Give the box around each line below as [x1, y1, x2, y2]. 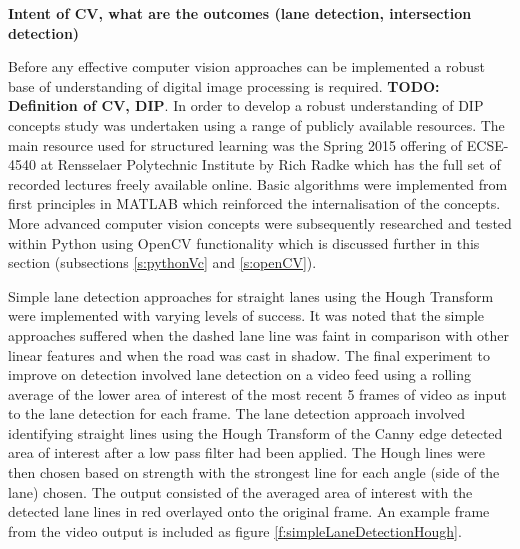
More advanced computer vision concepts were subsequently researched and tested [8, 212, 512, 233]
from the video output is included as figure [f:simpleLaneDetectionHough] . [8, 520, 462, 541]
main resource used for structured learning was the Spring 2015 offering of [8, 134, 463, 155]
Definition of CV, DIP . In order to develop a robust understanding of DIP [8, 95, 484, 116]
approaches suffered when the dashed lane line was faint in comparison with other [8, 324, 510, 345]
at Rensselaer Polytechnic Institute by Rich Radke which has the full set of [40, 154, 501, 175]
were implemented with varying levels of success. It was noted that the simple [8, 305, 485, 326]
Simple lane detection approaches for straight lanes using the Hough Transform [8, 285, 494, 306]
